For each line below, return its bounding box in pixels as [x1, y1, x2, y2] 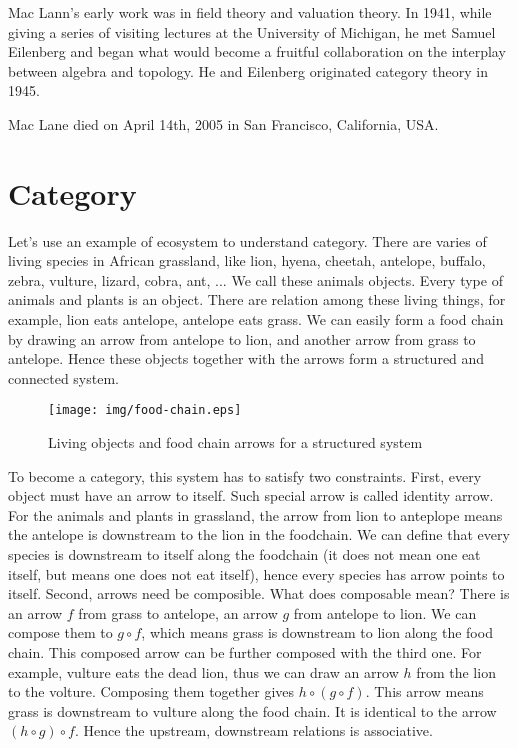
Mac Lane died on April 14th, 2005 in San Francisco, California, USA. [8, 113, 439, 134]
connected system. [8, 367, 119, 388]
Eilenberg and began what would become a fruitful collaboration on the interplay [8, 41, 506, 62]
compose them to [8, 622, 113, 643]
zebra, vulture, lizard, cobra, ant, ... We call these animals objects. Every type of [8, 269, 503, 290]
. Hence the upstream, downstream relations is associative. [74, 720, 433, 741]
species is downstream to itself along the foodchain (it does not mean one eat [8, 544, 481, 565]
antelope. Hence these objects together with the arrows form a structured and [8, 348, 485, 369]
